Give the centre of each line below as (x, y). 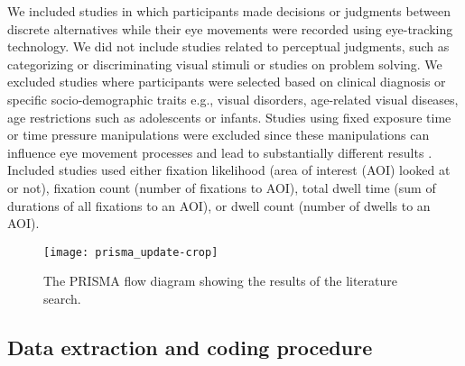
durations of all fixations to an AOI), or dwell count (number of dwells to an (219, 205)
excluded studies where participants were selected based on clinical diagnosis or (227, 82)
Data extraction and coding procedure (190, 347)
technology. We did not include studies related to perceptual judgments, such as (228, 46)
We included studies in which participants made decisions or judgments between (229, 11)
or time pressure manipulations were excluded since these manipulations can (219, 135)
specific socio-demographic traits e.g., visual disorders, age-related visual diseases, (233, 99)
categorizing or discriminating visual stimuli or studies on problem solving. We (225, 64)
